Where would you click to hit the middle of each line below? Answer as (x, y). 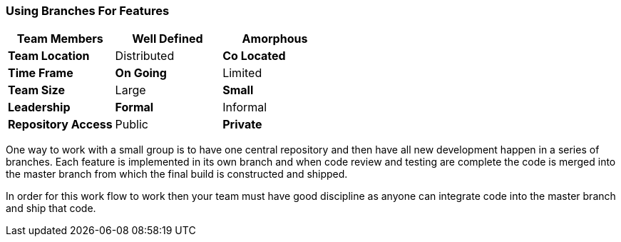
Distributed (145, 56)
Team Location (49, 56)
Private (242, 125)
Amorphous (275, 39)
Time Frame (41, 73)
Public (132, 125)
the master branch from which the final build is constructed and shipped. (177, 174)
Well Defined (168, 39)
